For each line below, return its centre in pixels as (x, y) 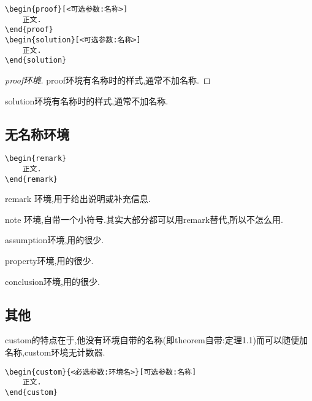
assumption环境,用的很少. (55, 240)
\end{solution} (36, 60)
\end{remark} (31, 179)
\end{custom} (31, 392)
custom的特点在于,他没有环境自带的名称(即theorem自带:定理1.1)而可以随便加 (157, 340)
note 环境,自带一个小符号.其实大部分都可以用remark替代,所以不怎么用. (144, 219)
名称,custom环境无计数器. (55, 352)
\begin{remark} (36, 159)
